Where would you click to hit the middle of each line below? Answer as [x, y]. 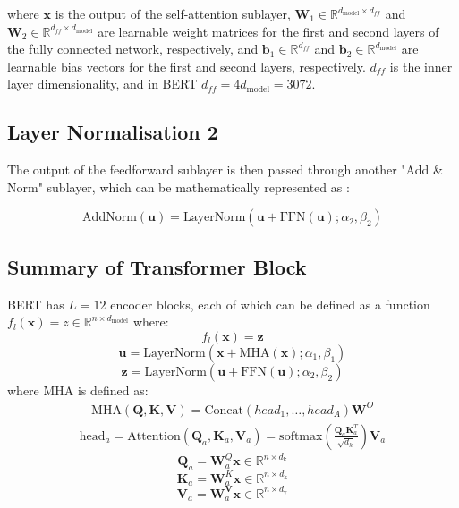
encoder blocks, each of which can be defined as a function [270, 304]
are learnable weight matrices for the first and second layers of [268, 31]
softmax [301, 436]
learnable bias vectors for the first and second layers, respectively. [187, 66]
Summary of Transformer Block [157, 266]
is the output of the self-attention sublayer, [173, 13]
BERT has [36, 304]
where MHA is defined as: [78, 389]
